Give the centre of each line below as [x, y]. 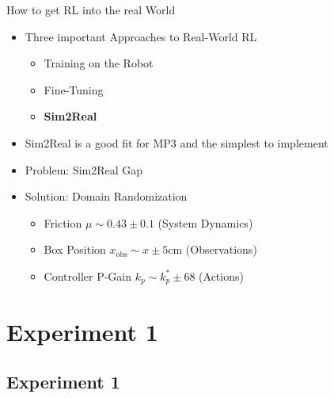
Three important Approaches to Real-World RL [141, 36]
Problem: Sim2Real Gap [84, 169]
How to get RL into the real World [91, 10]
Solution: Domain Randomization [106, 196]
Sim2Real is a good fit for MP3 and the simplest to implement [176, 142]
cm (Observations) [213, 249]
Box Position [75, 249]
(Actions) [221, 276]
